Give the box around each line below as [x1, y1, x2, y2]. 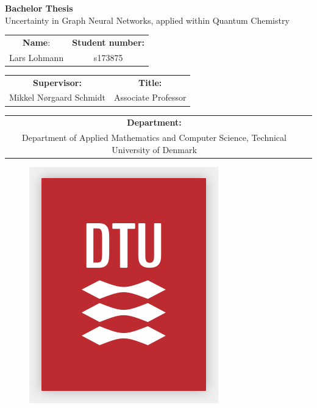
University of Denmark [112, 143, 197, 156]
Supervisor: [33, 76, 82, 88]
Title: [138, 76, 162, 88]
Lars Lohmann [9, 51, 64, 63]
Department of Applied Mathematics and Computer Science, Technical [22, 131, 287, 144]
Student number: [72, 35, 145, 48]
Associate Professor [114, 91, 187, 104]
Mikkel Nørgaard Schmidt [9, 91, 105, 104]
